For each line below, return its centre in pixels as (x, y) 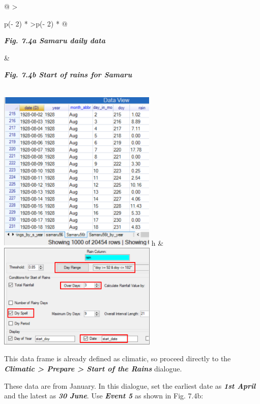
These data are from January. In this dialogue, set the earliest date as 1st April (130, 385)
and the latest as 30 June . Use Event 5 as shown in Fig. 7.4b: (104, 396)
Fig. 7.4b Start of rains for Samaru (68, 75)
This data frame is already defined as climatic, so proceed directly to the (118, 358)
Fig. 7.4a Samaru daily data (55, 40)
